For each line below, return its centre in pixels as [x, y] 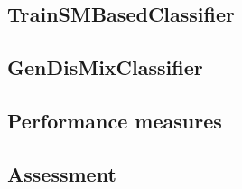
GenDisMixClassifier [105, 67]
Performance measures [115, 120]
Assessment [62, 173]
